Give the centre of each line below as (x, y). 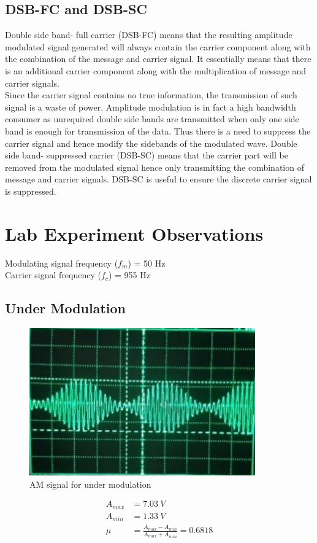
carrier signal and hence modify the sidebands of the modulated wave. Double (151, 143)
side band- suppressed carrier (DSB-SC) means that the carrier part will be (147, 155)
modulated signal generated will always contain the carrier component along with (158, 46)
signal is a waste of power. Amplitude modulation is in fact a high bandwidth (151, 107)
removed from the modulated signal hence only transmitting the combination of (155, 167)
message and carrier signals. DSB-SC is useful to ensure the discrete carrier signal (158, 179)
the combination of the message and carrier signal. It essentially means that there (158, 59)
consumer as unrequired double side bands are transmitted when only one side (152, 119)
